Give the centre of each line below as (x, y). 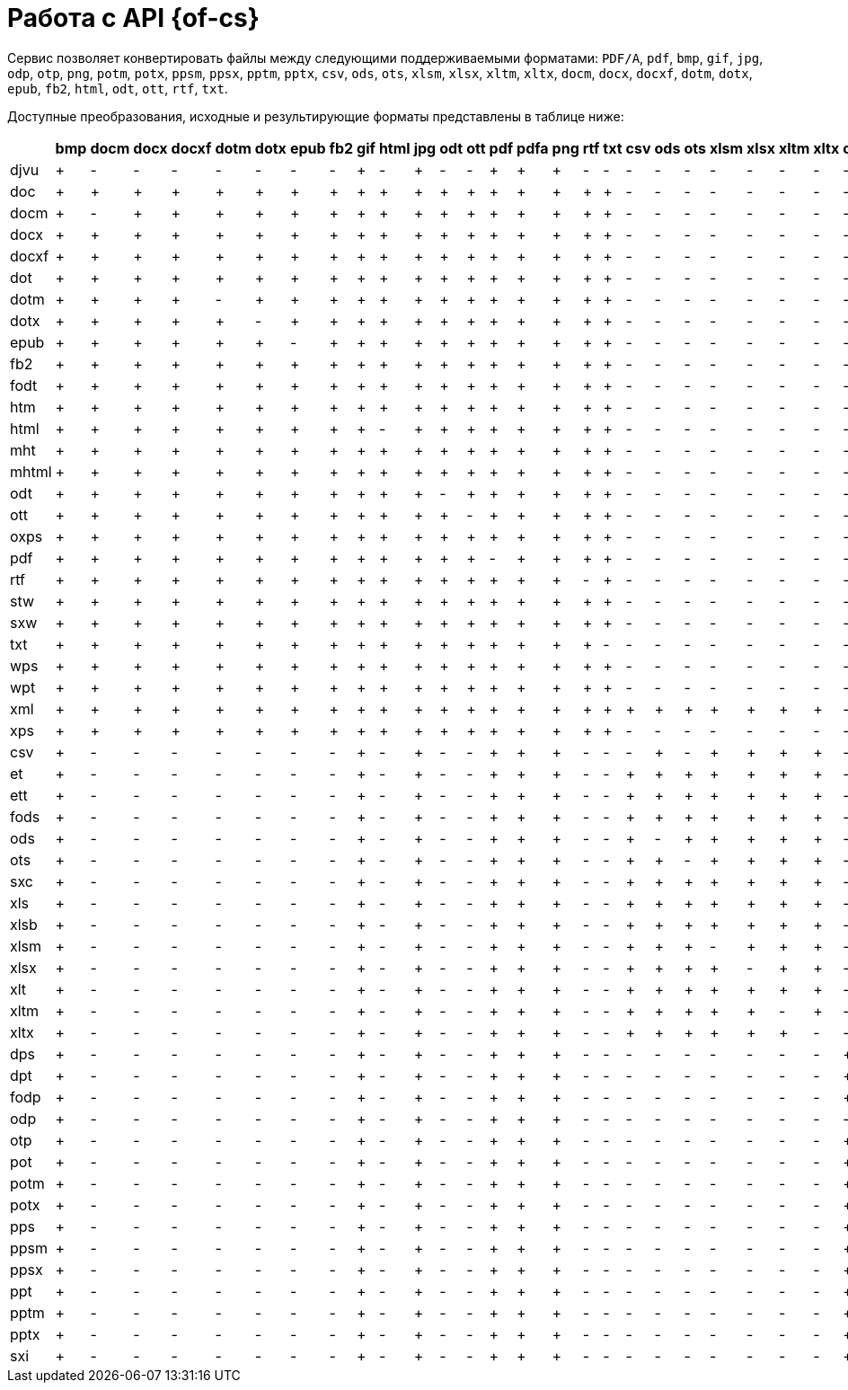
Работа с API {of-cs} (133, 18)
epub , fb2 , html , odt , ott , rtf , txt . (118, 88)
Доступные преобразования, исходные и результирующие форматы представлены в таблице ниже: (316, 116)
